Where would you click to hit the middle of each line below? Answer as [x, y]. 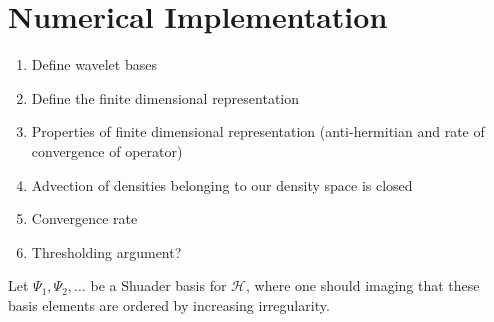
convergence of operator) [107, 150]
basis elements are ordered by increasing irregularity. [169, 304]
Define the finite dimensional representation [165, 97]
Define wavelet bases [94, 64]
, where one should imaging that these [363, 285]
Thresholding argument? [106, 251]
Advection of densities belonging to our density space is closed [222, 184]
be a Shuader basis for [158, 285]
